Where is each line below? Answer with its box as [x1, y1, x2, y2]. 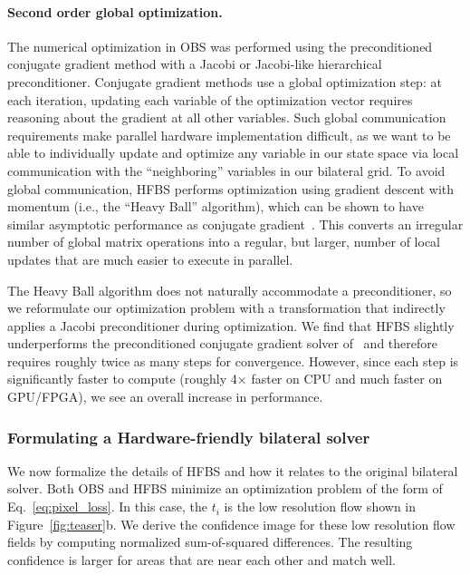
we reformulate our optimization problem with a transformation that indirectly [7, 298, 446, 317]
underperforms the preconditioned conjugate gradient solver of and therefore [7, 334, 437, 353]
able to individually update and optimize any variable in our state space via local [7, 143, 459, 162]
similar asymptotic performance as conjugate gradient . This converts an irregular [7, 214, 464, 233]
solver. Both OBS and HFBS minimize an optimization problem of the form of [7, 479, 443, 498]
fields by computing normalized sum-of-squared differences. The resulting [7, 532, 413, 551]
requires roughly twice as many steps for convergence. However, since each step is [7, 351, 459, 370]
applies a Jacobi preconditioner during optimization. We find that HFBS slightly [7, 316, 455, 335]
